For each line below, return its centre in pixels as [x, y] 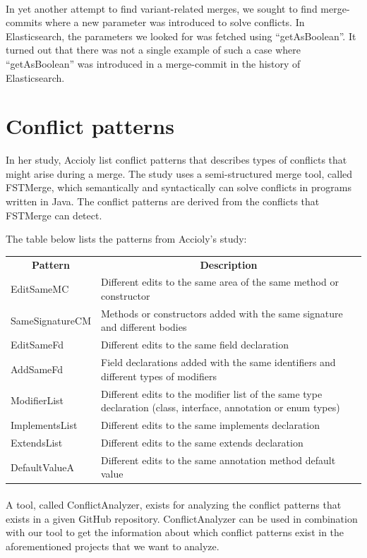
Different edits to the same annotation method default [218, 460]
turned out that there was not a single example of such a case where [154, 50]
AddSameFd [37, 369]
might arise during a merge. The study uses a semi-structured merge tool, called [179, 173]
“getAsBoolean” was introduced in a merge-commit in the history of [153, 63]
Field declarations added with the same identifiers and [218, 362]
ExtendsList [37, 442]
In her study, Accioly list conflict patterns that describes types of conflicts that [176, 160]
